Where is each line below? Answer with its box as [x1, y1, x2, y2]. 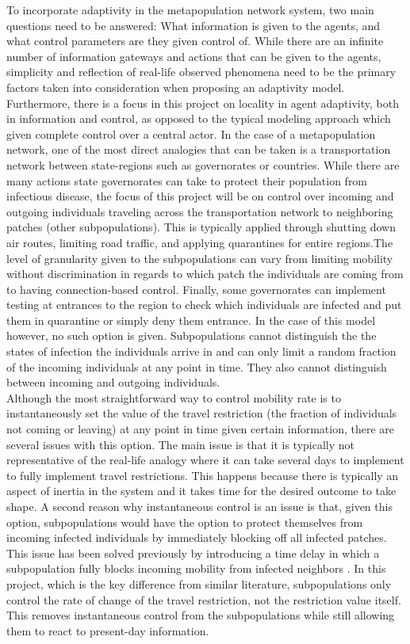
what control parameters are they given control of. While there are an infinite [6, 32, 384, 49]
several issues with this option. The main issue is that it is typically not [6, 436, 354, 452]
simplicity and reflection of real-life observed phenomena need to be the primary [6, 63, 397, 80]
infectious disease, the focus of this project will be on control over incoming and [6, 188, 394, 204]
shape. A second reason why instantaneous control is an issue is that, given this [6, 498, 393, 514]
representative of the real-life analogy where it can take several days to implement [6, 452, 404, 468]
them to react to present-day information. [6, 622, 209, 638]
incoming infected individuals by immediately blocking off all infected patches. [6, 529, 387, 546]
